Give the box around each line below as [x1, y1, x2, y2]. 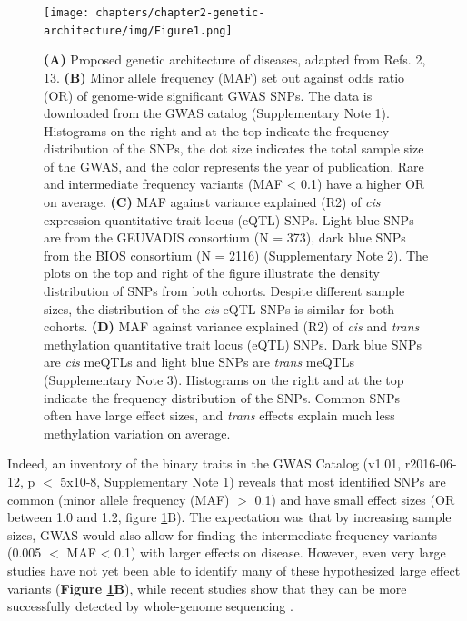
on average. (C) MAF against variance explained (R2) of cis [44, 192, 381, 212]
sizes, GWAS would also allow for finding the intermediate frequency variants [7, 525, 438, 544]
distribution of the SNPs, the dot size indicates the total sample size [44, 139, 424, 158]
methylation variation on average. [44, 423, 231, 442]
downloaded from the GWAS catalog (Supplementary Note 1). [44, 103, 390, 123]
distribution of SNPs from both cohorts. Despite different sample [44, 281, 405, 301]
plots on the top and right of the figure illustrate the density [44, 263, 380, 282]
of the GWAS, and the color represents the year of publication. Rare [44, 156, 424, 175]
